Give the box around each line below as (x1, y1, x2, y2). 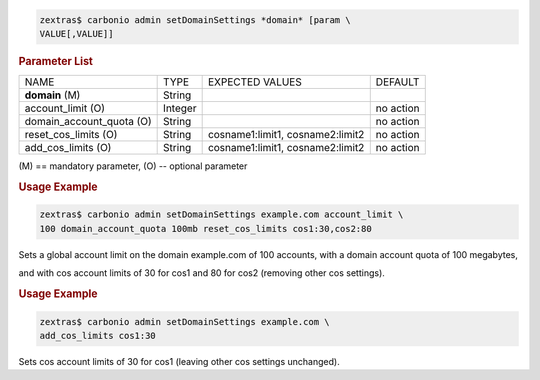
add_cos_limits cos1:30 (39, 330, 157, 341)
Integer (163, 101, 197, 115)
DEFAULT (375, 75, 420, 89)
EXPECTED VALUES (207, 75, 302, 89)
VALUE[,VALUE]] (39, 28, 114, 39)
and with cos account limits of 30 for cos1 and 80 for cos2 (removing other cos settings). (18, 267, 385, 279)
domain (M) (24, 88, 81, 102)
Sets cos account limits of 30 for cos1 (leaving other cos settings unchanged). (18, 355, 340, 367)
